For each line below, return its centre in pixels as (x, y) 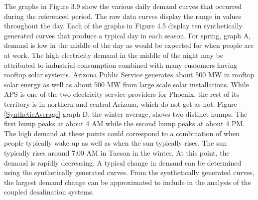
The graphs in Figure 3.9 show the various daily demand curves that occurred (123, 6)
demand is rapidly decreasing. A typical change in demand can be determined (123, 162)
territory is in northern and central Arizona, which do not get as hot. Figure (121, 103)
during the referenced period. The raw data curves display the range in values (123, 16)
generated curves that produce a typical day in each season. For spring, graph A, (128, 35)
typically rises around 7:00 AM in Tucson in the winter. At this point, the (117, 152)
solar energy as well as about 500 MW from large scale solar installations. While (127, 84)
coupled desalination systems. (49, 192)
